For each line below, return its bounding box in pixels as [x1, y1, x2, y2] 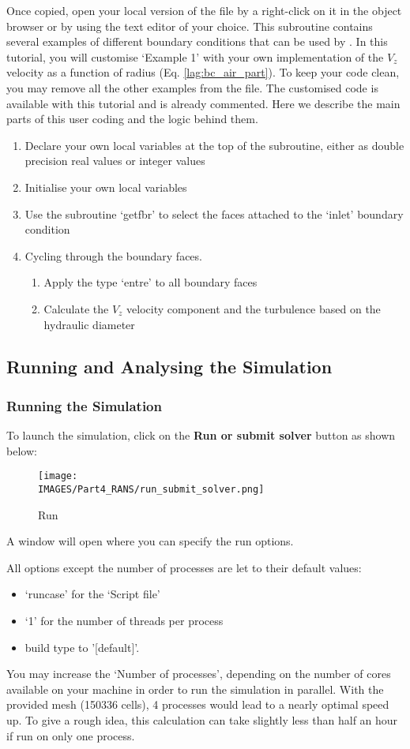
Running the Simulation [6, 395, 162, 415]
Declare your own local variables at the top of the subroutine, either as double [24, 137, 404, 153]
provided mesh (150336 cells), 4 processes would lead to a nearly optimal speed [6, 696, 389, 713]
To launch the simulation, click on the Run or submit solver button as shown [6, 427, 396, 444]
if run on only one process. [6, 727, 135, 743]
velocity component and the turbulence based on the [126, 300, 381, 316]
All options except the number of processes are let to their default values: [6, 559, 362, 575]
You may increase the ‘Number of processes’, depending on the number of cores [6, 665, 391, 682]
